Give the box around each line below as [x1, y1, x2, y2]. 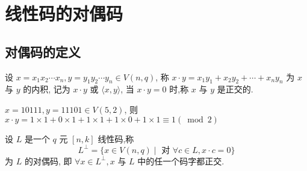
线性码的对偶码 [5, 1, 123, 26]
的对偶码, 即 [24, 154, 72, 167]
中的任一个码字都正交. [137, 154, 225, 167]
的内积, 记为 [23, 83, 70, 95]
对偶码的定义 [5, 42, 81, 61]
